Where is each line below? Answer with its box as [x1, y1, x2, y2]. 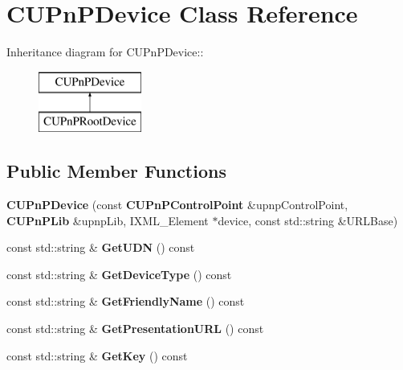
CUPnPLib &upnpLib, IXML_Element [6, 212, 209, 228]
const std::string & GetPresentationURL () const [6, 320, 264, 337]
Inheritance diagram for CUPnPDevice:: [6, 43, 204, 60]
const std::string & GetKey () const [6, 347, 188, 364]
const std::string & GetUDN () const [6, 239, 195, 256]
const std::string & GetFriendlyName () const [6, 293, 245, 310]
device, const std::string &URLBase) [218, 212, 398, 228]
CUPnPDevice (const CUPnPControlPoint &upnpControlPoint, [6, 196, 348, 213]
